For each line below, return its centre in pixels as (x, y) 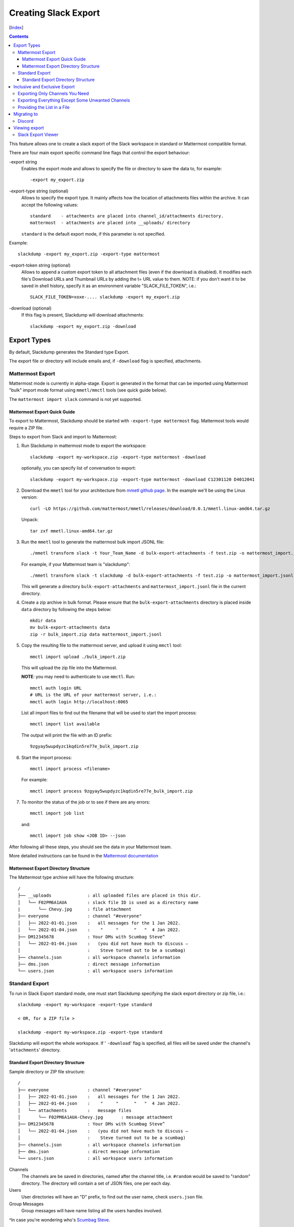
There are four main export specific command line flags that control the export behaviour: (100, 153)
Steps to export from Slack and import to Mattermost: (63, 437)
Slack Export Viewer (38, 134)
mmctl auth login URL (56, 688)
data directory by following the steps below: (66, 609)
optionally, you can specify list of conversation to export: (79, 468)
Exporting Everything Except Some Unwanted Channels (74, 100)
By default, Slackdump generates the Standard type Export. (69, 352)
